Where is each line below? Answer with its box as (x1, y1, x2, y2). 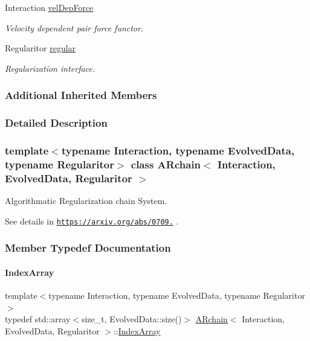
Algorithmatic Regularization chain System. (5, 194, 167, 207)
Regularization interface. (5, 62, 95, 74)
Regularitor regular (5, 42, 76, 54)
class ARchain (131, 156, 201, 171)
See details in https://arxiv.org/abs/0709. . (5, 214, 179, 227)
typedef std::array (5, 313, 71, 325)
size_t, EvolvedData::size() (81, 313, 182, 325)
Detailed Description (5, 115, 108, 130)
